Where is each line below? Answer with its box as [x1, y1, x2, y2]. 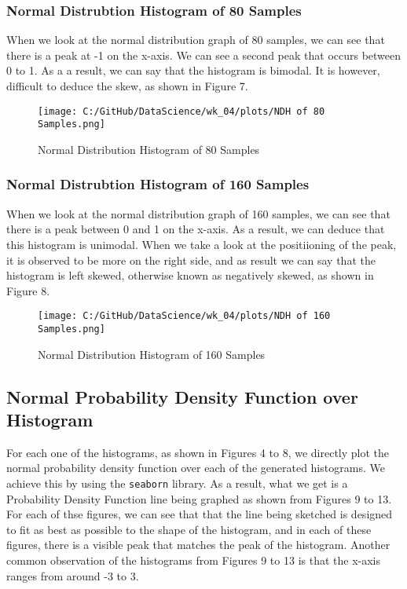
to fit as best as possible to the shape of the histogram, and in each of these [6, 521, 372, 537]
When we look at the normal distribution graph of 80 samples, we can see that [6, 31, 385, 48]
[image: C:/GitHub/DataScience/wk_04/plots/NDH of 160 [38, 310, 331, 322]
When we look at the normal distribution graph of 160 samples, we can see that [6, 205, 390, 221]
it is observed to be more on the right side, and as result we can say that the [6, 251, 376, 268]
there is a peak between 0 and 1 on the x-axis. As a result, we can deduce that [6, 221, 385, 237]
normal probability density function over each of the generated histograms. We [6, 459, 385, 476]
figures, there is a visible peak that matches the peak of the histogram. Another [6, 536, 390, 553]
